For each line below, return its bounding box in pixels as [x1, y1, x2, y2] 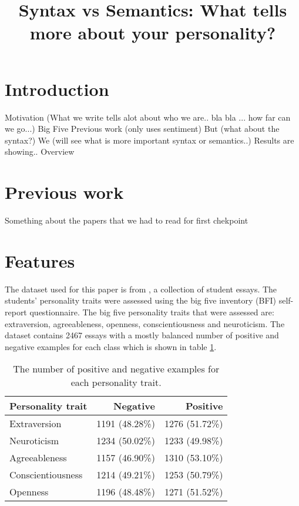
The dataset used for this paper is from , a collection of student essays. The [5, 282, 277, 295]
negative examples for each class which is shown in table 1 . [5, 340, 217, 352]
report [5, 305, 27, 318]
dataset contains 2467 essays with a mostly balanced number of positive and [5, 329, 279, 341]
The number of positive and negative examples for [13, 362, 220, 376]
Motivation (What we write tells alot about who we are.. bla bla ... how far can [5, 111, 291, 123]
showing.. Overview [5, 145, 75, 158]
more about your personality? [29, 21, 276, 45]
